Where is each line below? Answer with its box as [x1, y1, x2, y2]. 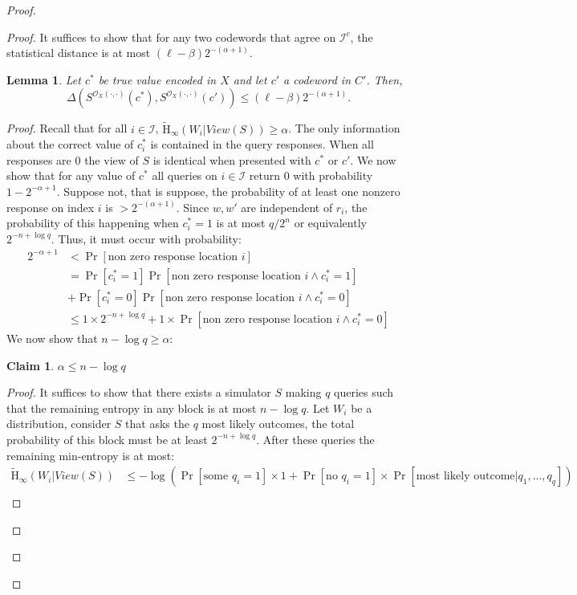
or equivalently [294, 214, 367, 231]
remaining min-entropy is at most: [6, 446, 175, 463]
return [249, 167, 280, 184]
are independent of [241, 198, 333, 215]
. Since [176, 198, 209, 215]
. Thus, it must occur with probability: [51, 230, 242, 247]
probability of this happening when [6, 214, 179, 231]
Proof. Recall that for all [6, 120, 128, 137]
